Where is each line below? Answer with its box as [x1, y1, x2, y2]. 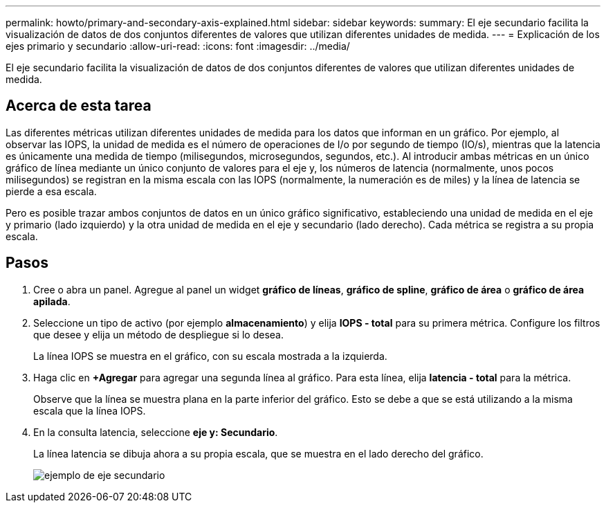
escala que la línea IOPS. [33, 404, 146, 417]
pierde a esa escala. [6, 185, 97, 197]
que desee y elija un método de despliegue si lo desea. [33, 328, 284, 341]
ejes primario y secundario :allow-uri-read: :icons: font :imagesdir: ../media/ [6, 40, 350, 52]
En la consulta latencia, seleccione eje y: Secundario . [33, 426, 278, 438]
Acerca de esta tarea [6, 97, 151, 115]
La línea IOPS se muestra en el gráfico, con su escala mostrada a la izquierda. [33, 350, 387, 362]
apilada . [33, 295, 71, 307]
